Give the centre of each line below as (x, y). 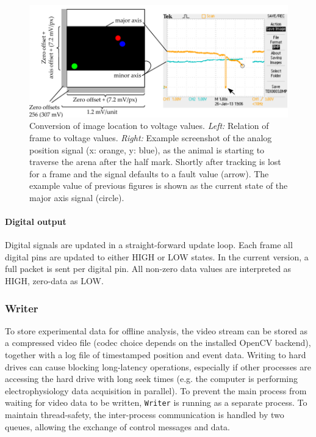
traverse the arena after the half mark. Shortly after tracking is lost (155, 162)
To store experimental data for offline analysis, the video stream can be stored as (156, 330)
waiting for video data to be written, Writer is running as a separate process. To (156, 402)
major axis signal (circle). (77, 197)
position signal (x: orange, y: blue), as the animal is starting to (147, 149)
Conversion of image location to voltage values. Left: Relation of (149, 126)
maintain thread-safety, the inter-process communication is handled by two (145, 415)
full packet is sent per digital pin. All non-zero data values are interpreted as (148, 269)
